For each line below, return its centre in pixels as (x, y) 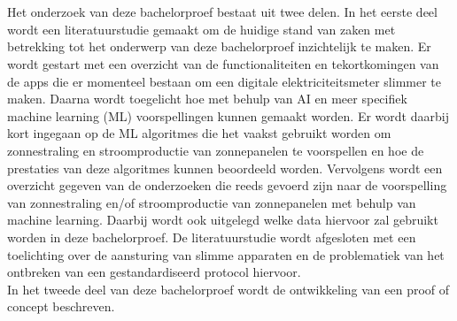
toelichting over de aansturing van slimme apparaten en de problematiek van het (226, 254)
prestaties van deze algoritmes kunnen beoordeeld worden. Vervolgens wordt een (225, 168)
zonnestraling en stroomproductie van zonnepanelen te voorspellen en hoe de (216, 150)
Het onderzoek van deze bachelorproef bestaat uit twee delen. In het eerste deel (222, 12)
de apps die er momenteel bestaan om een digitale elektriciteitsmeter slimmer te (224, 81)
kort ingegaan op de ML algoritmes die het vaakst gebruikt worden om (199, 133)
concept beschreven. (61, 306)
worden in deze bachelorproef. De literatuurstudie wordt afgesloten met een (212, 237)
